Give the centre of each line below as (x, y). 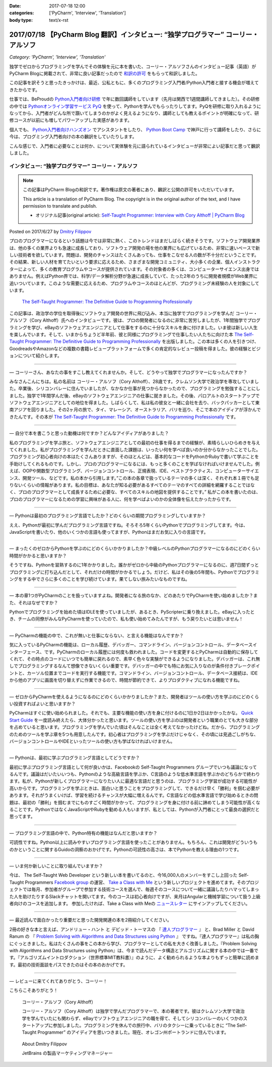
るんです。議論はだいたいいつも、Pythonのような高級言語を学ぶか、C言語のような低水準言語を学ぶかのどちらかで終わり (135, 774)
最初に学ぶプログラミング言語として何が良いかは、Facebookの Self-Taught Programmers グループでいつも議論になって (133, 767)
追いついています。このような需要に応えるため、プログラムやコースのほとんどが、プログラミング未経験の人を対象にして (134, 283)
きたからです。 (25, 90)
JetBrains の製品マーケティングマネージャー (67, 1053)
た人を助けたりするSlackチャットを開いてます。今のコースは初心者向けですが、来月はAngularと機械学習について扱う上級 (135, 896)
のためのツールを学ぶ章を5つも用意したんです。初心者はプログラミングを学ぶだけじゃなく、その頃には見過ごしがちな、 (134, 734)
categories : (22, 13)
